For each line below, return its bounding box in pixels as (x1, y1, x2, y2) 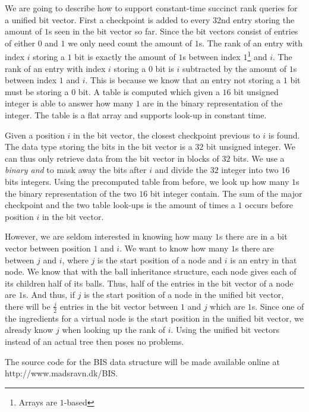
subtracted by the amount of (182, 62, 287, 74)
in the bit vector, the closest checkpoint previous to (73, 128, 260, 141)
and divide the (154, 163, 207, 176)
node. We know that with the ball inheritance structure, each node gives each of (5, 265, 297, 278)
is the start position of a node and (97, 253, 222, 266)
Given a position (5, 128, 65, 141)
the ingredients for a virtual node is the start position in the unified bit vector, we (5, 312, 304, 324)
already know (5, 323, 53, 336)
